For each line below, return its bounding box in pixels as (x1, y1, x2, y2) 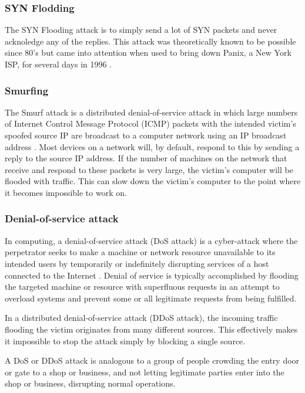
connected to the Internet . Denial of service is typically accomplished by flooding (5, 269, 299, 281)
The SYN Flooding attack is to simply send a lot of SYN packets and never (5, 23, 277, 36)
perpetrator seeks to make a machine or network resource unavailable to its (5, 246, 276, 258)
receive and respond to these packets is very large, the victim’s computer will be (5, 163, 293, 175)
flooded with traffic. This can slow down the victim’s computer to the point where (5, 175, 301, 187)
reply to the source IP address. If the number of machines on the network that (5, 152, 287, 164)
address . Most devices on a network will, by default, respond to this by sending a (5, 140, 300, 153)
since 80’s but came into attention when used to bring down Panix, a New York (5, 46, 291, 59)
